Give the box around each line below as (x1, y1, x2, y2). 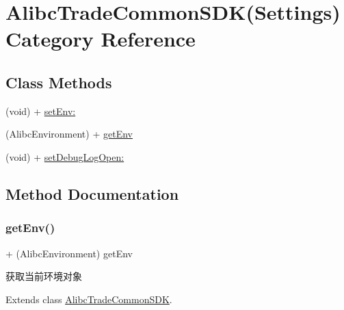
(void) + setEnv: (5, 103, 76, 118)
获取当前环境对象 (5, 269, 82, 283)
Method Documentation (5, 183, 179, 204)
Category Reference (5, 25, 196, 53)
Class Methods (5, 71, 112, 92)
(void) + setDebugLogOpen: (5, 149, 124, 164)
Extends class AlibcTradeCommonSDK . (5, 292, 172, 306)
